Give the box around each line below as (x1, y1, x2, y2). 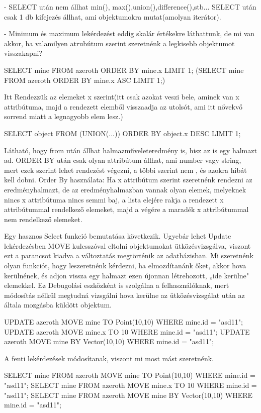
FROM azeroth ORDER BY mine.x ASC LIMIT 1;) (4, 74, 165, 85)
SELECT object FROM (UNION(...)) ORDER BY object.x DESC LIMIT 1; (4, 128, 241, 138)
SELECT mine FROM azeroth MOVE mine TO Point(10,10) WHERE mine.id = (4, 370, 255, 380)
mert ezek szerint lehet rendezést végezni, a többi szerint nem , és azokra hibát (4, 164, 247, 175)
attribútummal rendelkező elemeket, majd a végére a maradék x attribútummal (4, 204, 249, 215)
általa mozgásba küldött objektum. (4, 299, 112, 310)
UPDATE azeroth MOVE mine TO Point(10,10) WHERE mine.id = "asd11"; (4, 317, 243, 327)
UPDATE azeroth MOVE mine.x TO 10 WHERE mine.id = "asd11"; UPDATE (4, 326, 250, 337)
